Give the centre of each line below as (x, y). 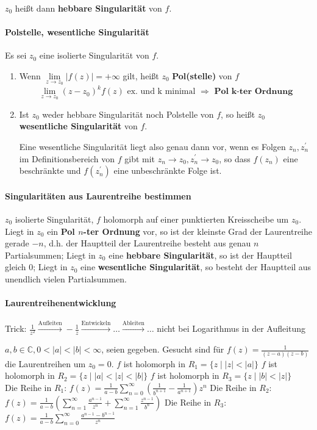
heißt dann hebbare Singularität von (88, 8)
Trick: (16, 328)
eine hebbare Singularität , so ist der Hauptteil (200, 255)
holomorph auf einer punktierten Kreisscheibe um (196, 219)
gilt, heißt (141, 75)
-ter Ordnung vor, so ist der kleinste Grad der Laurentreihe (198, 231)
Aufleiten (50, 324)
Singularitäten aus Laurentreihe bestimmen (98, 195)
